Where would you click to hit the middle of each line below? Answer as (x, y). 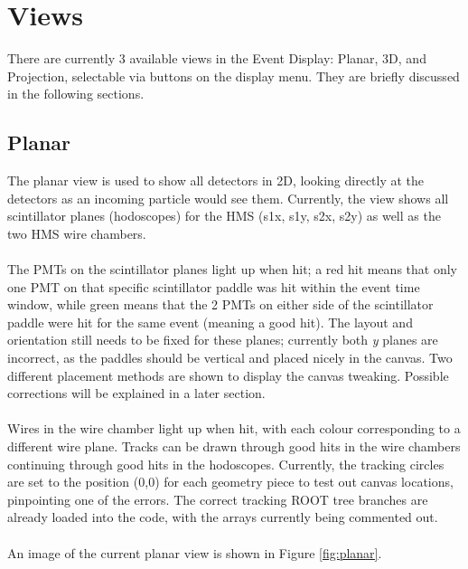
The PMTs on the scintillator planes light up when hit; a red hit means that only (232, 269)
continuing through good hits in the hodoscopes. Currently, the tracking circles (226, 464)
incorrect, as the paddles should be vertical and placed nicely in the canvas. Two (230, 358)
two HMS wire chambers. (77, 233)
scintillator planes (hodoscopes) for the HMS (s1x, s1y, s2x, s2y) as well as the (224, 216)
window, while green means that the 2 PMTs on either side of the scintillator (220, 304)
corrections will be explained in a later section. (136, 393)
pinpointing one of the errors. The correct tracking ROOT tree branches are (218, 499)
